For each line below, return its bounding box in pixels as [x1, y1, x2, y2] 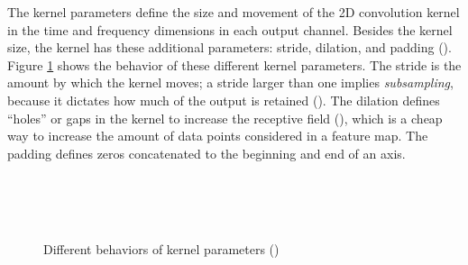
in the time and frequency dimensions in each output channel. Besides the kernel [7, 20, 453, 39]
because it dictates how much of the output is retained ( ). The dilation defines [7, 90, 440, 109]
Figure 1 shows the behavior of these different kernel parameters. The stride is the [7, 55, 462, 74]
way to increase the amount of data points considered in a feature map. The [7, 126, 428, 145]
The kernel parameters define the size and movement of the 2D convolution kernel [7, 3, 460, 21]
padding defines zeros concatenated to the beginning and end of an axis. [7, 143, 406, 162]
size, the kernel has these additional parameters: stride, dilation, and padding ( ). [7, 38, 452, 57]
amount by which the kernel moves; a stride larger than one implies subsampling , [7, 73, 454, 92]
